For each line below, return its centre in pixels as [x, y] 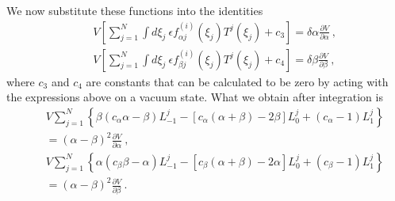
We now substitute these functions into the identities [135, 10]
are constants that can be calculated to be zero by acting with [237, 81]
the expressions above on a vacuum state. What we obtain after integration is [195, 97]
